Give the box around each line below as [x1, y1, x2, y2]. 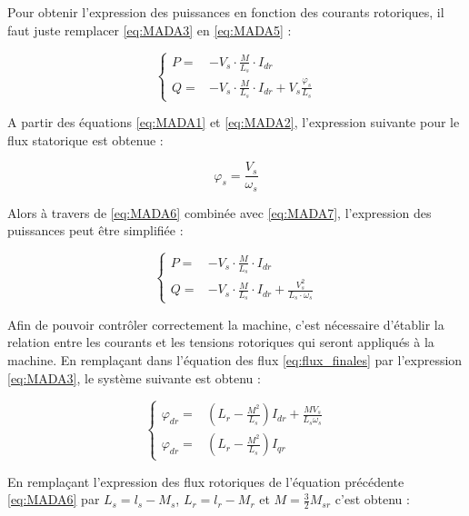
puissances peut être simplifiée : [7, 221, 184, 240]
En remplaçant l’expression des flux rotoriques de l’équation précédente [7, 471, 404, 491]
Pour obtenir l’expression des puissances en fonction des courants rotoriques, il [7, 3, 444, 21]
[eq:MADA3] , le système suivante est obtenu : [7, 368, 261, 387]
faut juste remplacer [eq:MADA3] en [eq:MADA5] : [7, 20, 292, 39]
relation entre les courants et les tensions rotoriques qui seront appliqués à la [7, 332, 434, 352]
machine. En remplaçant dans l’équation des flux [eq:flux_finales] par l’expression [7, 350, 463, 369]
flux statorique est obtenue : [7, 130, 164, 149]
